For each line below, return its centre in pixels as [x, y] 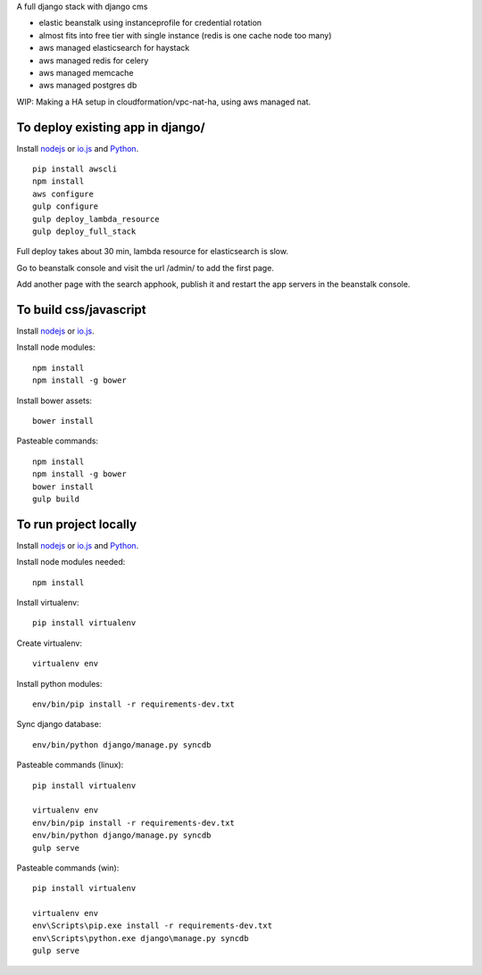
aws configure [63, 194]
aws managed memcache [86, 72]
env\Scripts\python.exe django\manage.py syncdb [141, 938]
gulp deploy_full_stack [84, 231]
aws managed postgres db [88, 86]
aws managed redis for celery [94, 60]
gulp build [56, 499]
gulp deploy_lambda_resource [96, 219]
